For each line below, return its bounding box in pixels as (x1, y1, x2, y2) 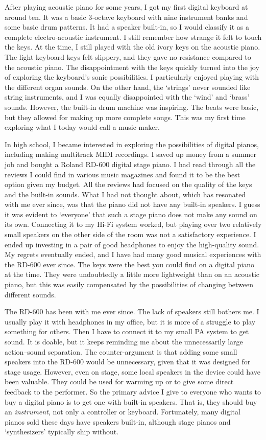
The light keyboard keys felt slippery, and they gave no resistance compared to (5, 51, 251, 62)
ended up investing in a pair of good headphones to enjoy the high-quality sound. (5, 239, 259, 249)
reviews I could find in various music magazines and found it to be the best (5, 169, 240, 179)
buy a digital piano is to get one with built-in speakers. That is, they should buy (5, 396, 257, 407)
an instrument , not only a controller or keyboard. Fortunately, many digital (5, 406, 240, 417)
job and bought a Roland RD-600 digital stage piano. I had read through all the (5, 158, 256, 169)
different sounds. (5, 289, 56, 299)
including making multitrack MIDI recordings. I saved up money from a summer (5, 149, 256, 159)
